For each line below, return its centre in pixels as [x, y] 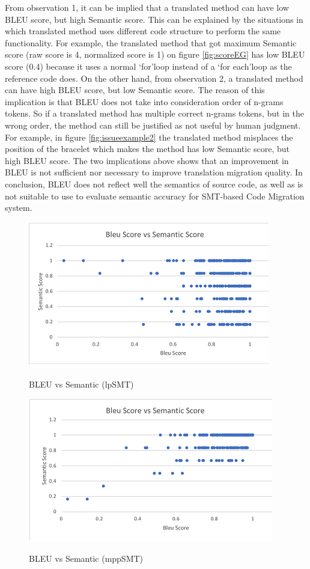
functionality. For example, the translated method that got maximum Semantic [151, 42]
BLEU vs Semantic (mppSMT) [86, 558]
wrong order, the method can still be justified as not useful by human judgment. [153, 125]
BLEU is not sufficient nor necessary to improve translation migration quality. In [154, 172]
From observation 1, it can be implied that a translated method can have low [147, 7]
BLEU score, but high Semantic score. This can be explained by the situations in [154, 19]
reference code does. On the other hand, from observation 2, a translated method [154, 78]
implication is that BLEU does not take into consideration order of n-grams [144, 101]
